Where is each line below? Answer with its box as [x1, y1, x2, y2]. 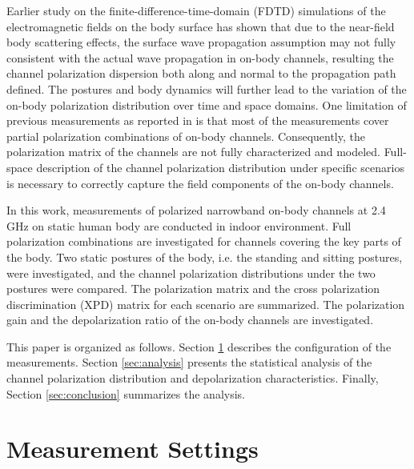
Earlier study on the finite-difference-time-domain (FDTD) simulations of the [6, 2, 386, 18]
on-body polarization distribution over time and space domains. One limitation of [6, 96, 407, 113]
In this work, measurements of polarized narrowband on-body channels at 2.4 [6, 202, 386, 218]
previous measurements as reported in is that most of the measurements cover [6, 112, 389, 129]
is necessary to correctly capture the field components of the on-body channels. [6, 174, 394, 191]
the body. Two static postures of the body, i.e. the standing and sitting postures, [6, 248, 403, 265]
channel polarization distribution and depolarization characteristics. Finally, [6, 370, 379, 387]
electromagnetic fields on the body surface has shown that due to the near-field [6, 18, 395, 34]
